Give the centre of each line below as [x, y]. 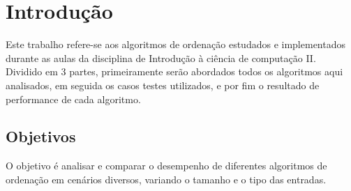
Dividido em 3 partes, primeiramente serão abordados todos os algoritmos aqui [174, 71]
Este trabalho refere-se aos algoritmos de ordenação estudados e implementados [175, 44]
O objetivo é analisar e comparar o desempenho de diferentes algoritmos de [166, 166]
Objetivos [41, 136]
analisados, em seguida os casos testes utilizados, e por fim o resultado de [163, 85]
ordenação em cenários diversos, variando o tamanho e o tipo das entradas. [166, 179]
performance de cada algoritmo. [73, 99]
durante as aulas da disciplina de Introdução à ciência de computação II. [161, 58]
